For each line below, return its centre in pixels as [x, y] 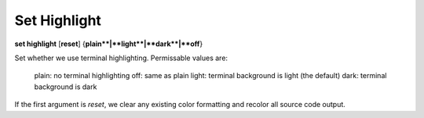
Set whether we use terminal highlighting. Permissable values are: [121, 58]
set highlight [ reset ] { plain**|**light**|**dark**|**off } [109, 44]
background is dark [66, 87]
